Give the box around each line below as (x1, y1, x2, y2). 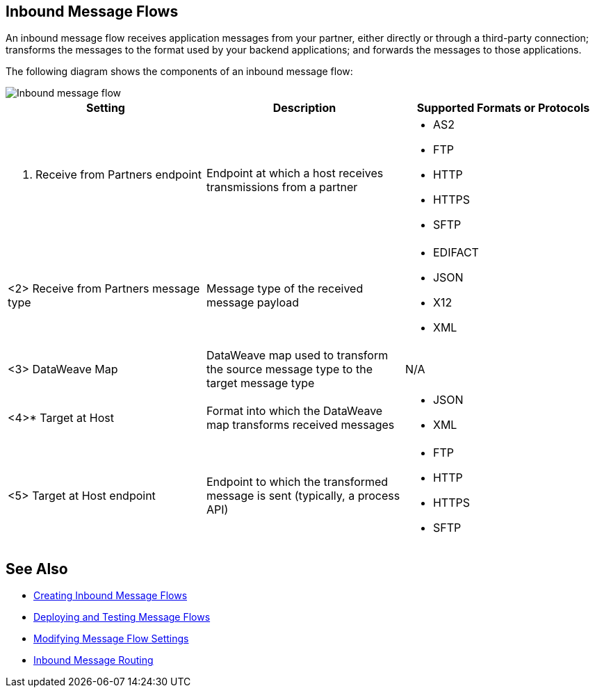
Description (272, 101, 336, 115)
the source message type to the (206, 362, 373, 377)
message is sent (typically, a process (206, 489, 400, 503)
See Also (6, 560, 68, 578)
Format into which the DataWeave (206, 404, 383, 418)
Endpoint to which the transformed (206, 475, 389, 489)
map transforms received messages (206, 418, 395, 432)
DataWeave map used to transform (206, 348, 389, 363)
